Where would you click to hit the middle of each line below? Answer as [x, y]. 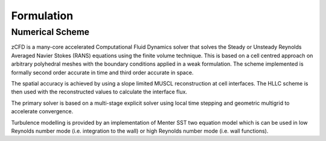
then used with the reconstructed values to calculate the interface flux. [99, 92]
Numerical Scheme [50, 32]
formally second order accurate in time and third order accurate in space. [102, 72]
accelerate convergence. [42, 111]
